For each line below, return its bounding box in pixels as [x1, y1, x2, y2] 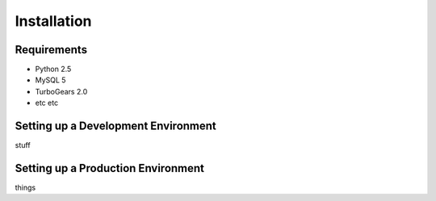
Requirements [15, 43, 88, 57]
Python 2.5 [35, 65, 72, 74]
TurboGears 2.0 [35, 86, 88, 96]
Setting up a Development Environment [15, 119, 217, 133]
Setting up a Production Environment [15, 161, 205, 175]
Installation [15, 12, 92, 30]
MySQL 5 [35, 75, 66, 85]
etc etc [35, 98, 59, 108]
